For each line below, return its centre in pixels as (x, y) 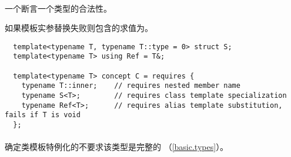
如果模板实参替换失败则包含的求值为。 (79, 28)
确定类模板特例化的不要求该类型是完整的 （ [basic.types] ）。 (117, 147)
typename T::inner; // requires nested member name (131, 86)
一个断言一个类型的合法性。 (58, 8)
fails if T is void (43, 115)
